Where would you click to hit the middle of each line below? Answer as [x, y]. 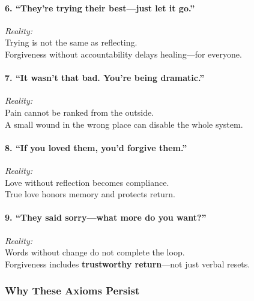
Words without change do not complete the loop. [95, 252]
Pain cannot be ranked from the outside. [80, 112]
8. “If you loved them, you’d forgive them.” [96, 147]
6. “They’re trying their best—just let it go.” [100, 7]
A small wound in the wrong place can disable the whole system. [124, 124]
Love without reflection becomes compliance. [87, 182]
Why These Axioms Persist [72, 291]
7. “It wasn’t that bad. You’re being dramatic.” [105, 78]
